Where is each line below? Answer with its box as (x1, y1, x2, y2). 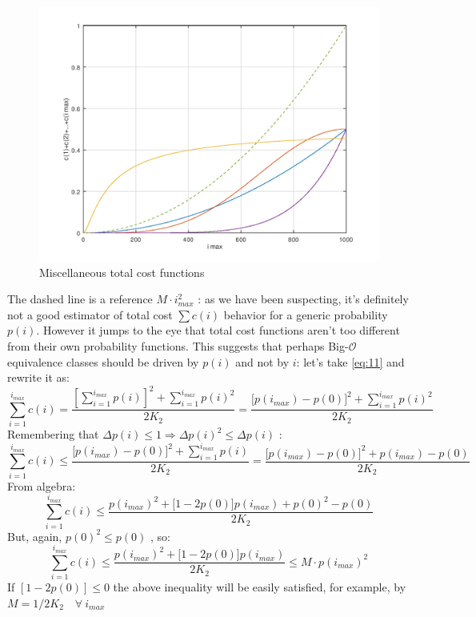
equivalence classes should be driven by (7, 353, 199, 370)
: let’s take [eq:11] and (296, 353, 405, 370)
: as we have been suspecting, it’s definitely (198, 290, 409, 307)
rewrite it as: (7, 369, 70, 386)
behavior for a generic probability (223, 306, 388, 323)
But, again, (7, 527, 62, 544)
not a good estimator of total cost (7, 306, 173, 323)
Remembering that (7, 426, 99, 443)
